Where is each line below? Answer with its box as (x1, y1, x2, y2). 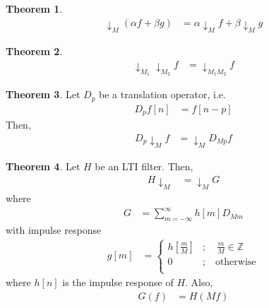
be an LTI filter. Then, (95, 159, 193, 174)
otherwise (215, 256, 256, 267)
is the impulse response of (62, 275, 174, 290)
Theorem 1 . (6, 1, 63, 16)
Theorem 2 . (6, 43, 63, 58)
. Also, (185, 275, 213, 290)
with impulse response (6, 222, 102, 237)
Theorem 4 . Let (6, 159, 80, 174)
